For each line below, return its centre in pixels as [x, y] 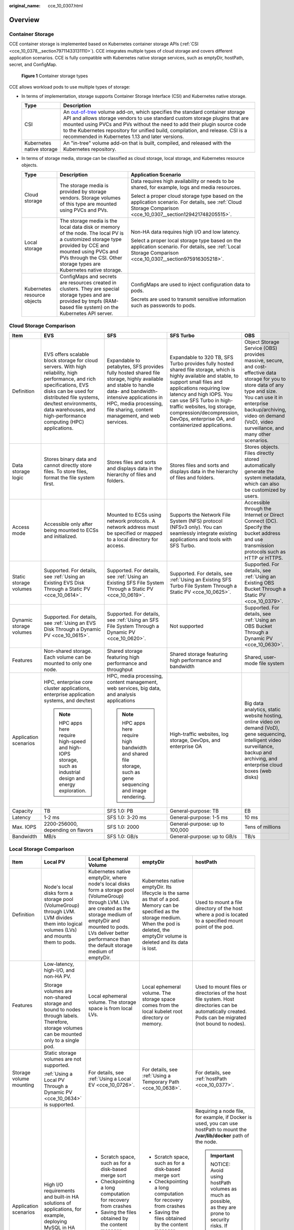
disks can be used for [69, 391]
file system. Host [215, 999]
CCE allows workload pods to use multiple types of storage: [70, 87]
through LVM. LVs [109, 902]
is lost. [149, 949]
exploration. [73, 791]
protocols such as [265, 552]
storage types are [80, 264]
